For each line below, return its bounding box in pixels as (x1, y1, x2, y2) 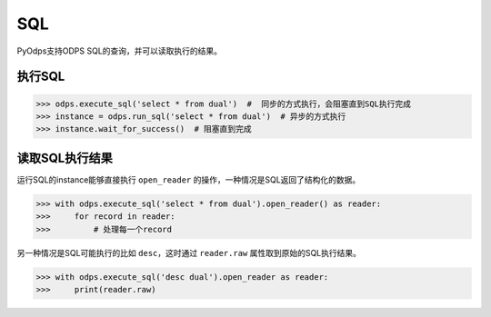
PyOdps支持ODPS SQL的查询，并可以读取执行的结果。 (16, 45, 223, 56)
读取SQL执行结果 (16, 150, 113, 165)
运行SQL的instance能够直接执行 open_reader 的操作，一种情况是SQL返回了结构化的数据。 (16, 173, 361, 185)
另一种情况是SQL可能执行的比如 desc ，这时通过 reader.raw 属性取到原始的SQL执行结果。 (16, 247, 362, 258)
